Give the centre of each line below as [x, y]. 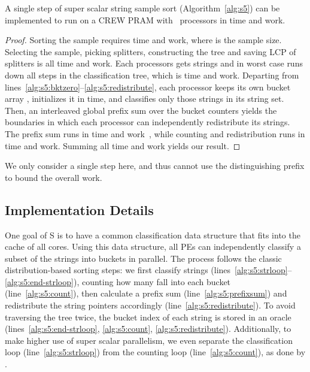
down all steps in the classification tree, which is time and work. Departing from [152, 75]
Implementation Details [79, 209]
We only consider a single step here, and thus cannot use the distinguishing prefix [155, 166]
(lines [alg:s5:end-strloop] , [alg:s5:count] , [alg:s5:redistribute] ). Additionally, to [148, 329]
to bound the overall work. [54, 177]
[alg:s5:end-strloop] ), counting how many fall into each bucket [118, 281]
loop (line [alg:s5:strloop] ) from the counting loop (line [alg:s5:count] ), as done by [155, 352]
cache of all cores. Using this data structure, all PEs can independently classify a [153, 247]
